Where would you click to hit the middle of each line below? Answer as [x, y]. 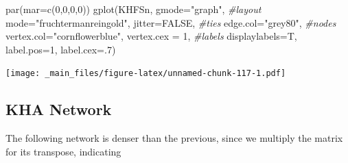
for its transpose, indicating [63, 151]
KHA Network [59, 109]
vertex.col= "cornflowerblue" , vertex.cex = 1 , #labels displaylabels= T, [151, 36]
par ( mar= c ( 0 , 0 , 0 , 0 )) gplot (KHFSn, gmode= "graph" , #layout [134, 9]
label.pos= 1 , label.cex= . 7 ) [61, 49]
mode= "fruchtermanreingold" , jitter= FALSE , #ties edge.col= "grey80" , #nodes [171, 22]
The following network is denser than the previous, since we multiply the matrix [174, 138]
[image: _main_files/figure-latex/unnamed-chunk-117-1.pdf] [146, 74]
